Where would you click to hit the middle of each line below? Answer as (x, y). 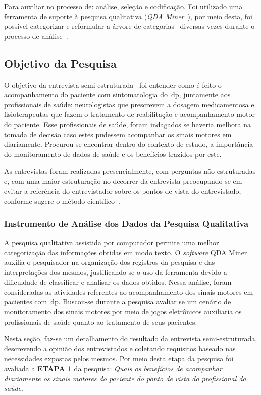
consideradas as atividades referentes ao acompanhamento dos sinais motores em (129, 291)
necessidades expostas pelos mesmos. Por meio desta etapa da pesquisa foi (119, 358)
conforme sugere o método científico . (62, 201)
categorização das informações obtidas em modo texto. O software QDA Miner (126, 252)
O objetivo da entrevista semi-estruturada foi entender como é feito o (113, 84)
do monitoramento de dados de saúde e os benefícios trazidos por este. (113, 154)
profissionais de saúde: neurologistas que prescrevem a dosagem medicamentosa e (129, 104)
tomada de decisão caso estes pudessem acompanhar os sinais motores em (118, 134)
